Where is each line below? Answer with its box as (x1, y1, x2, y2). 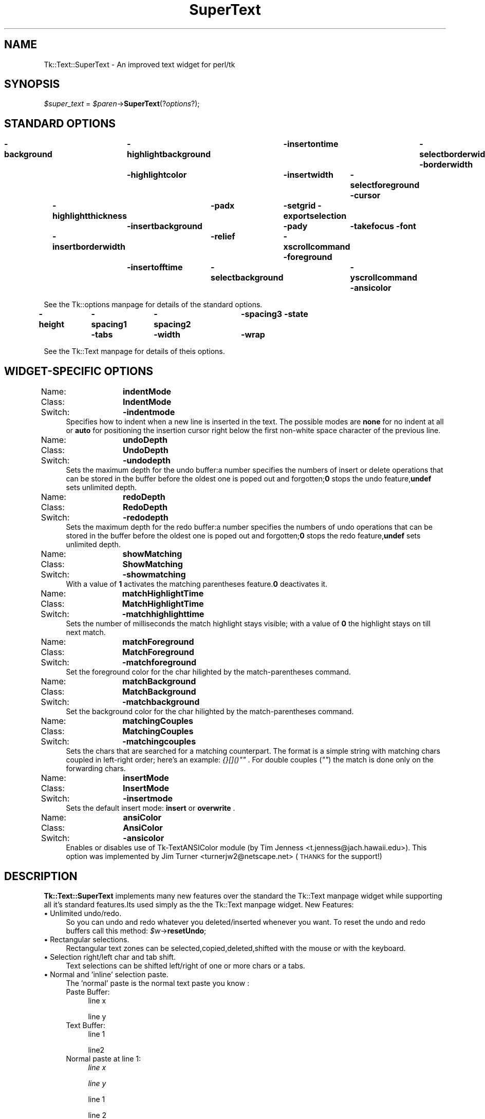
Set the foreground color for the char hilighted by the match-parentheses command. (66, 667, 351, 677)
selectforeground (350, 180, 420, 191)
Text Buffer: (66, 1020, 105, 1030)
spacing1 (91, 319, 127, 330)
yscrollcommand (350, 272, 417, 283)
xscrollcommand (283, 241, 350, 252)
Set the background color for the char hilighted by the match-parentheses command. (66, 707, 354, 716)
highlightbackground (127, 149, 211, 160)
